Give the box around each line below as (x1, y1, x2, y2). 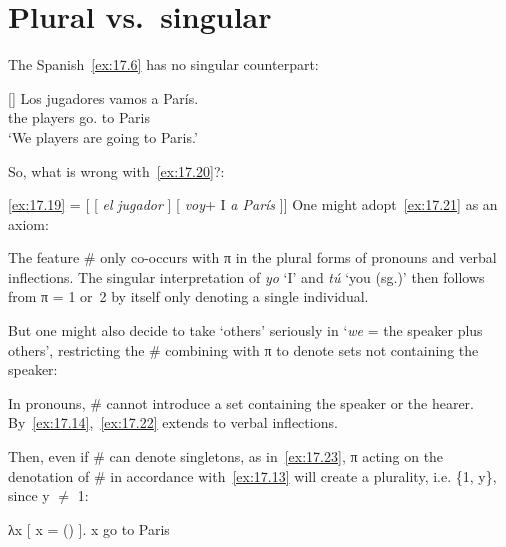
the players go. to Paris (8, 107, 150, 128)
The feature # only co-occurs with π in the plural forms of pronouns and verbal (8, 247, 497, 268)
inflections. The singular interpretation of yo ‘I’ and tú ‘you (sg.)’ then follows (8, 266, 485, 287)
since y (8, 485, 50, 506)
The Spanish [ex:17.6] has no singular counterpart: (8, 54, 319, 75)
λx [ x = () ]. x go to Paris (8, 518, 170, 539)
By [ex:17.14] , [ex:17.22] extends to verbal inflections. (8, 412, 338, 433)
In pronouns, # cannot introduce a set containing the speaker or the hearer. (8, 392, 474, 413)
